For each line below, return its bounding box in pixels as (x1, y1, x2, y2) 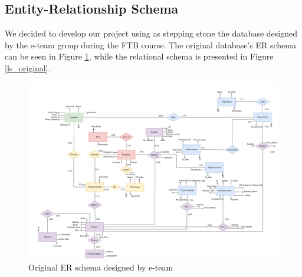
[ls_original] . (5, 61, 51, 74)
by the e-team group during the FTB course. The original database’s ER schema (5, 38, 296, 51)
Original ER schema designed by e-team (28, 260, 173, 273)
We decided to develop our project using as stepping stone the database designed (5, 27, 297, 39)
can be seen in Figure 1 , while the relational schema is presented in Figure (5, 50, 274, 62)
